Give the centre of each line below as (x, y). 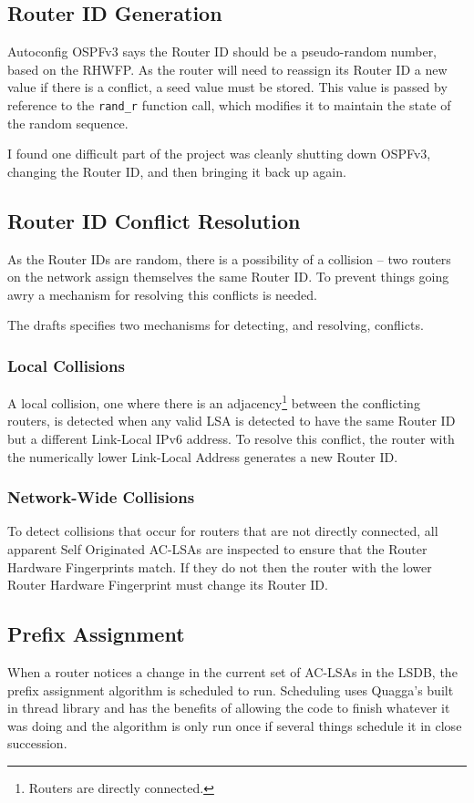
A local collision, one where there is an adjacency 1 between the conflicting (214, 401)
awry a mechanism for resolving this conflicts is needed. (162, 294)
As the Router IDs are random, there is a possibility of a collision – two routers (229, 258)
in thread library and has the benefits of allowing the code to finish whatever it (229, 708)
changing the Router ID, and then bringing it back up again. (177, 171)
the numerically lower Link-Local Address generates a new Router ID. (203, 456)
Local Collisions (66, 365)
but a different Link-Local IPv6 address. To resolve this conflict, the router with (231, 439)
